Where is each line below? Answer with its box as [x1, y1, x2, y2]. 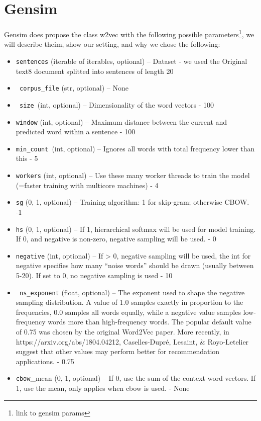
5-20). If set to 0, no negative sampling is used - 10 [16, 270, 173, 281]
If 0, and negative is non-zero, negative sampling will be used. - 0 [16, 233, 216, 244]
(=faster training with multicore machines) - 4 [16, 180, 159, 190]
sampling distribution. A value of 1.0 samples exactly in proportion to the [16, 297, 243, 307]
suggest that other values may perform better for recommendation [16, 346, 220, 357]
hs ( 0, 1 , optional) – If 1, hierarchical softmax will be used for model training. [16, 223, 256, 234]
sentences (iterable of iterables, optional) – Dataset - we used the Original [16, 55, 247, 66]
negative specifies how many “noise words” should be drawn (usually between [16, 260, 254, 271]
